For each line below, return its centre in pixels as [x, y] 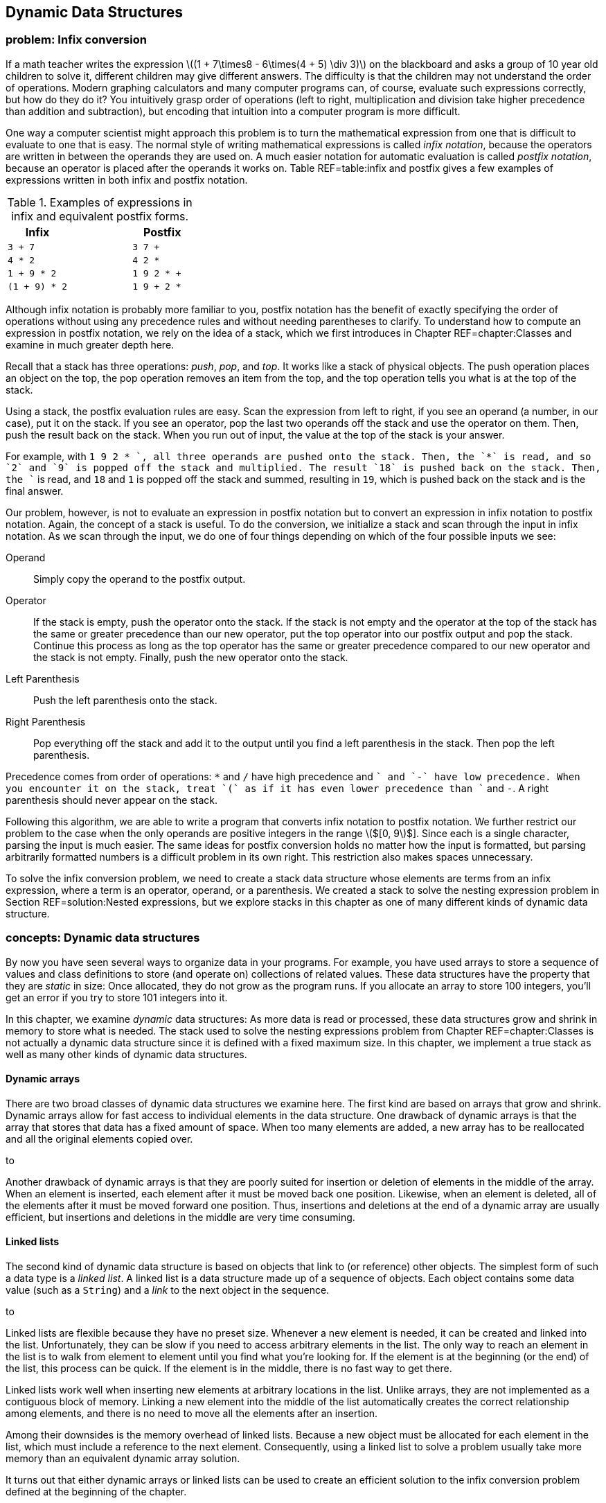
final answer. [35, 491]
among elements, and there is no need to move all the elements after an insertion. [192, 1413]
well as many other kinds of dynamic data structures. [126, 1054]
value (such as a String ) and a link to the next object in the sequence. [168, 1290]
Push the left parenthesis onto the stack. [125, 700]
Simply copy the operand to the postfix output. [140, 579]
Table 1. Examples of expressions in [100, 202]
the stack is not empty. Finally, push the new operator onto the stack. [191, 657]
